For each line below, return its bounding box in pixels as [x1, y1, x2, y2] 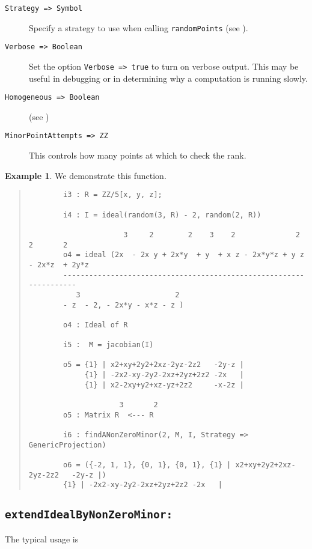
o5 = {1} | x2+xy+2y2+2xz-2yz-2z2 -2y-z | [63, 360, 244, 369]
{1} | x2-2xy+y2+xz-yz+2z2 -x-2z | [84, 380, 244, 389]
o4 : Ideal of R [63, 320, 128, 329]
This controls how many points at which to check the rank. [29, 149, 246, 162]
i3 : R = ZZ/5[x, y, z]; [63, 190, 162, 199]
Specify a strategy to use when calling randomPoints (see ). [29, 21, 248, 34]
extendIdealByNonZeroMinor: [5, 508, 173, 521]
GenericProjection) [28, 440, 106, 449]
